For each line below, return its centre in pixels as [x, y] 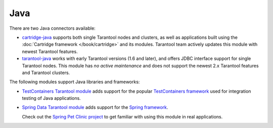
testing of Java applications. [51, 98]
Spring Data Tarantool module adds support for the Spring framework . [95, 107]
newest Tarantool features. [50, 51]
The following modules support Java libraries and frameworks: [75, 82]
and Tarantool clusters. [46, 73]
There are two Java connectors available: [52, 28]
